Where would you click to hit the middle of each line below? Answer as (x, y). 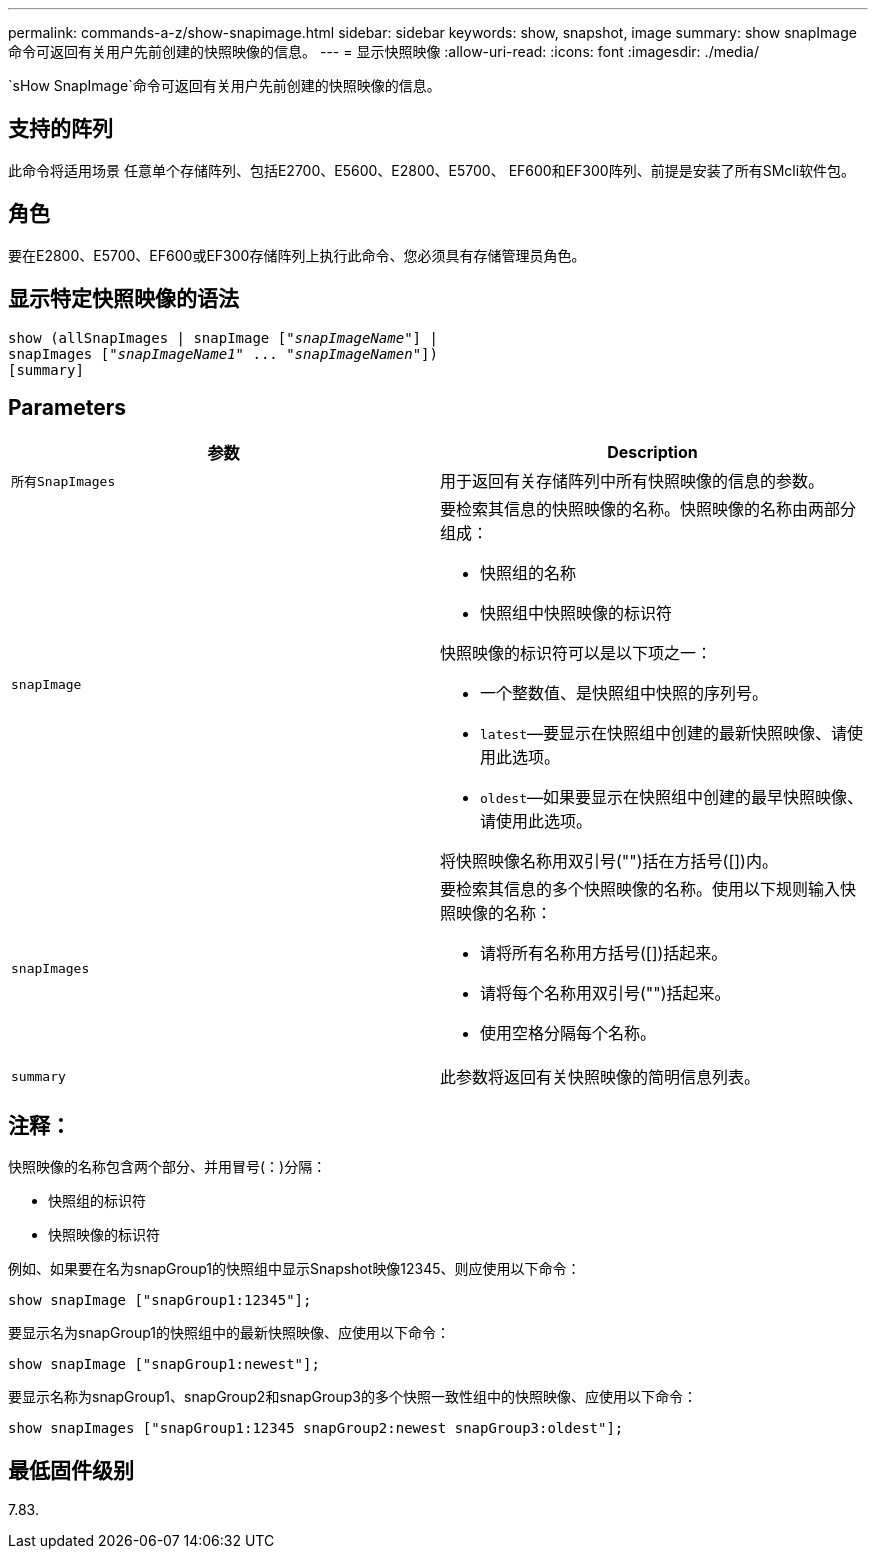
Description (652, 452)
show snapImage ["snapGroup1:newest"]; (164, 1364)
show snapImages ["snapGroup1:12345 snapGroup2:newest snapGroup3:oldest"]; (316, 1428)
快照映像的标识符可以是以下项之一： (576, 653)
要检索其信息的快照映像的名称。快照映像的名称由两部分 (648, 509)
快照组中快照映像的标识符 (576, 613)
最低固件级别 (71, 1470)
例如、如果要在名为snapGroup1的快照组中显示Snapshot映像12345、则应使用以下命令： (294, 1269)
